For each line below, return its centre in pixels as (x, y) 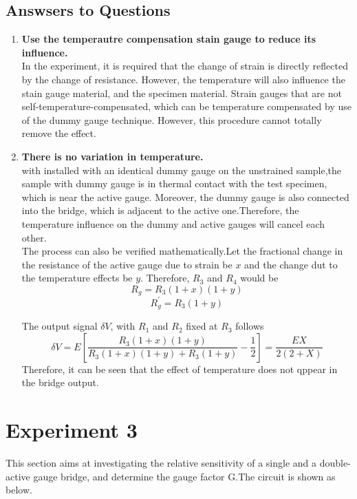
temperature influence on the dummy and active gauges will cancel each (173, 223)
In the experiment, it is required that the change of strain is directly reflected (185, 66)
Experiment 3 (72, 430)
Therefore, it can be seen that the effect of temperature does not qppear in (180, 369)
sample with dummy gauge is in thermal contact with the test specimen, (174, 183)
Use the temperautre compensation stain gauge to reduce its (169, 39)
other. (34, 237)
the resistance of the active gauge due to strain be (127, 264)
